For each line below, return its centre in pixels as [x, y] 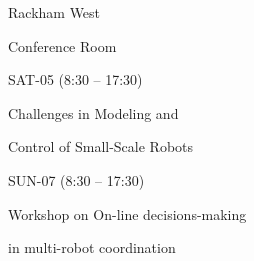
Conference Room [62, 45]
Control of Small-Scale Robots [101, 146]
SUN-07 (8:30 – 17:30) [76, 179]
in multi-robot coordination [92, 247]
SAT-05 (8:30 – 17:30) [75, 79]
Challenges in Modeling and [93, 112]
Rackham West [54, 12]
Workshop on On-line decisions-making [127, 213]
